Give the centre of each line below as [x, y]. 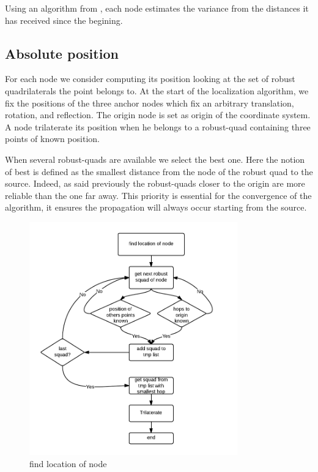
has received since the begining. [64, 20]
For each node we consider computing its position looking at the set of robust [150, 79]
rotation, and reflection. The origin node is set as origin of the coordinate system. [158, 115]
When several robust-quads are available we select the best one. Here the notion [155, 159]
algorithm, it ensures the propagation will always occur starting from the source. [156, 207]
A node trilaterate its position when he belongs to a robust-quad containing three [158, 126]
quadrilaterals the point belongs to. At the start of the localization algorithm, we [157, 90]
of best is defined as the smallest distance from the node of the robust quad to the [159, 171]
